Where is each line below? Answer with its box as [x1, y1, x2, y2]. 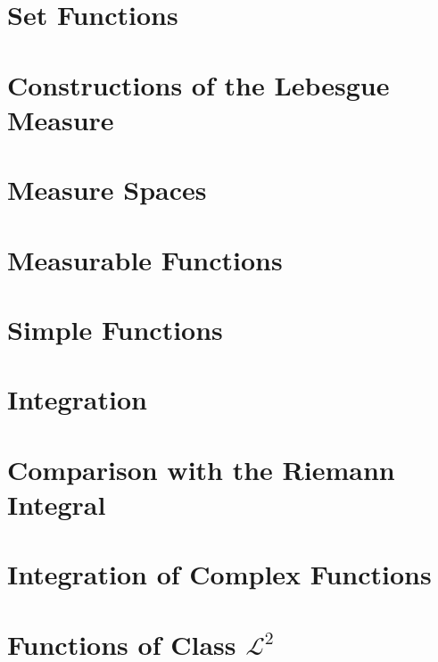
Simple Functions [7, 310, 223, 347]
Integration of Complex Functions [7, 556, 432, 592]
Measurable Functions [7, 241, 283, 277]
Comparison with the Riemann [7, 451, 395, 487]
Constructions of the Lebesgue [7, 66, 390, 103]
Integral [7, 485, 106, 522]
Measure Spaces [7, 171, 207, 208]
